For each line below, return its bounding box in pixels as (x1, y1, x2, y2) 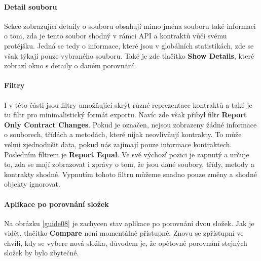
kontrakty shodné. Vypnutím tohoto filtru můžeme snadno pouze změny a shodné (4, 168, 257, 179)
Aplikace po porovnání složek (4, 198, 109, 209)
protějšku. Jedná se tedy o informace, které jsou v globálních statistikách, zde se (4, 40, 254, 51)
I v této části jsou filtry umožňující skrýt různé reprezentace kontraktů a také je (4, 99, 252, 110)
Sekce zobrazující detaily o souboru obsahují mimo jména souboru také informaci (4, 20, 256, 31)
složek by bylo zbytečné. (4, 247, 79, 258)
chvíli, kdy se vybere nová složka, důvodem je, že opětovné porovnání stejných (4, 237, 247, 248)
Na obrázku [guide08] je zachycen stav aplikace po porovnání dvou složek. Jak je (4, 217, 254, 228)
